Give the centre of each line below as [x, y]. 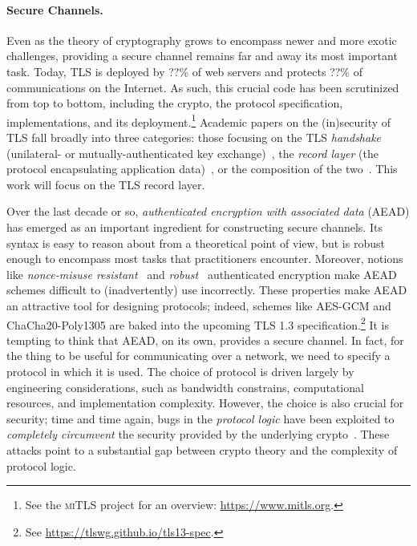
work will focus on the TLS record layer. [106, 184]
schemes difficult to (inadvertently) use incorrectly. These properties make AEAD [207, 290]
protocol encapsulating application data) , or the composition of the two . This [202, 169]
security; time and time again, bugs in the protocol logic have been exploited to [200, 418]
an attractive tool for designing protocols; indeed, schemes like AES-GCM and [199, 305]
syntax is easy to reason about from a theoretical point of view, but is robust [196, 243]
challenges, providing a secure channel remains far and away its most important [202, 56]
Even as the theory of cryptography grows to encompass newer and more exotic [202, 40]
